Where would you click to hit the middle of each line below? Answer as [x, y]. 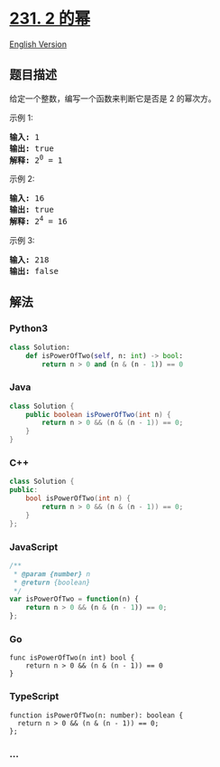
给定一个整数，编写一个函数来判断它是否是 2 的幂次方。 [113, 98]
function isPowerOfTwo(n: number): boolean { [96, 715]
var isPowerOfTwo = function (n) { [74, 599]
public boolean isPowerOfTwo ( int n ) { [98, 414]
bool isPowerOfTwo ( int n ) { [78, 498]
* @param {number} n [52, 574]
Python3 [28, 328]
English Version [38, 44]
